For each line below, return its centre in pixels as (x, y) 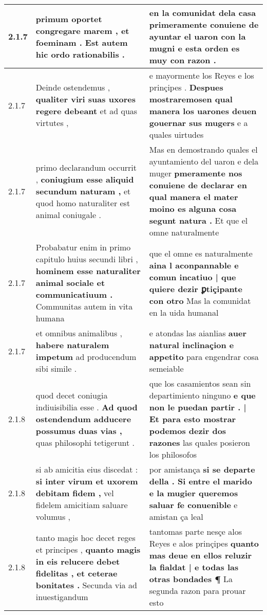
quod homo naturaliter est (83, 203)
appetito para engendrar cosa (204, 357)
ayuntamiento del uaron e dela (204, 161)
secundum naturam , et (83, 191)
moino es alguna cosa (193, 209)
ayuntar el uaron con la (197, 36)
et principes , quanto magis (88, 549)
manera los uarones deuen (203, 111)
